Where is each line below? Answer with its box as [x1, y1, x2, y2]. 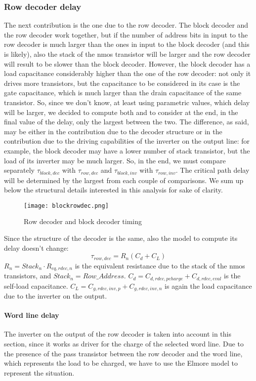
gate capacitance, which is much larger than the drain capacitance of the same [4, 87, 242, 98]
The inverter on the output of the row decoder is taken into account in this [4, 329, 231, 339]
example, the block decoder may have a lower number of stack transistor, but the [4, 145, 250, 155]
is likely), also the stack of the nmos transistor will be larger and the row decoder [4, 49, 251, 59]
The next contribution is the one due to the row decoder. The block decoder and [4, 20, 249, 30]
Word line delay [4, 310, 59, 320]
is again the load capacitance [165, 280, 252, 291]
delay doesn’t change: [4, 242, 69, 253]
